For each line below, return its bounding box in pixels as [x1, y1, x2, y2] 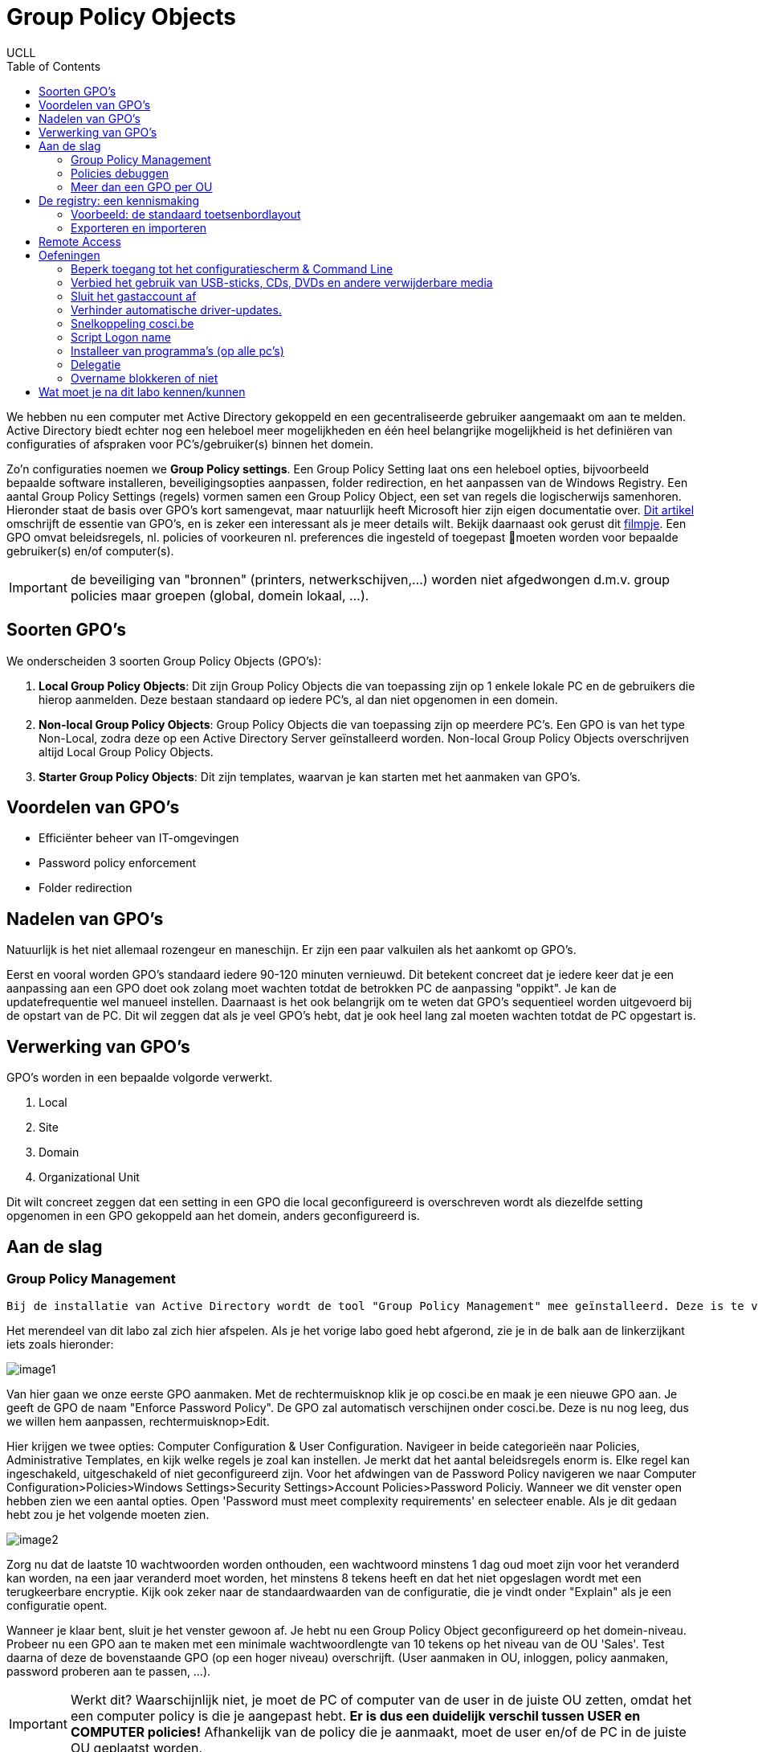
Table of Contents [6, 59, 101, 73]
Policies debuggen [71, 166, 169, 180]
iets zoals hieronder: [6, 1337, 114, 1352]
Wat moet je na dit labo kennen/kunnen [39, 384, 246, 399]
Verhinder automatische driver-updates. [71, 302, 282, 317]
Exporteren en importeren [71, 220, 207, 235]
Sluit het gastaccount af [71, 289, 197, 303]
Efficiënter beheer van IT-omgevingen [39, 831, 239, 845]
